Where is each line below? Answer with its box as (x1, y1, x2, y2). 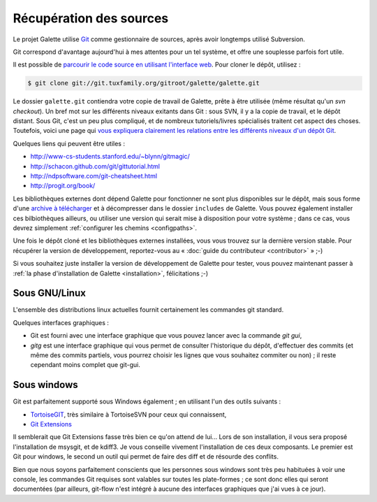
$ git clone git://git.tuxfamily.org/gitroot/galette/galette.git (27, 79, 260, 87)
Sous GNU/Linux (13, 287, 87, 299)
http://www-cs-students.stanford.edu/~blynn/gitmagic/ (30, 152, 190, 161)
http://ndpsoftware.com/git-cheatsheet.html (30, 172, 157, 180)
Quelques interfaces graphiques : (13, 318, 110, 327)
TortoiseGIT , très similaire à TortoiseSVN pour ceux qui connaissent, (30, 410, 227, 419)
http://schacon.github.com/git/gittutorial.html (30, 162, 161, 171)
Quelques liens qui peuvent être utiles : (13, 139, 126, 148)
